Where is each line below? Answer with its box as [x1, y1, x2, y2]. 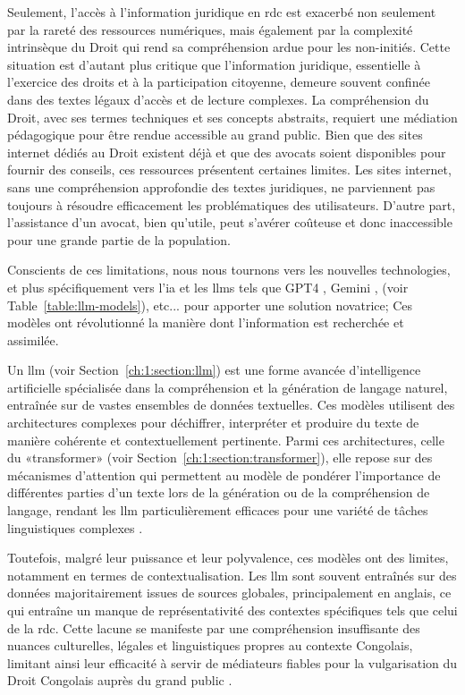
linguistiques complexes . [7, 518, 143, 537]
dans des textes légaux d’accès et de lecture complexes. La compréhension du [7, 89, 429, 108]
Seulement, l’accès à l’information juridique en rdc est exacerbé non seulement [7, 3, 436, 21]
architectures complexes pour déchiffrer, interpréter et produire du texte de [7, 413, 419, 432]
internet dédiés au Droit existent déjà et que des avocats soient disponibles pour [7, 142, 446, 161]
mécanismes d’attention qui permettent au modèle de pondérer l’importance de [7, 465, 441, 484]
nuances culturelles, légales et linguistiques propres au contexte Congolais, [7, 636, 413, 655]
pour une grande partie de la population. [7, 230, 231, 249]
